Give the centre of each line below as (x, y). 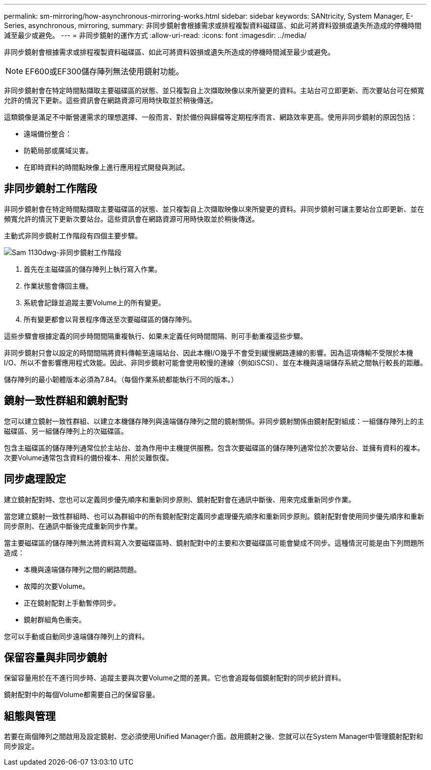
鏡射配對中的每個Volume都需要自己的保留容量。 (82, 695)
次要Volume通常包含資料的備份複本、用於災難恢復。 (89, 457)
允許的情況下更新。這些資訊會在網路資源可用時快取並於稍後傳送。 (111, 100)
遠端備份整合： (48, 134)
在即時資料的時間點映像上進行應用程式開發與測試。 (106, 167)
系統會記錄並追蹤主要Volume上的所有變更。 (94, 302)
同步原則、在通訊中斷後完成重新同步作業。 (73, 526)
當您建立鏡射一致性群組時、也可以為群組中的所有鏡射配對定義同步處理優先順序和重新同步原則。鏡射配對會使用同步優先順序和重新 (214, 516)
